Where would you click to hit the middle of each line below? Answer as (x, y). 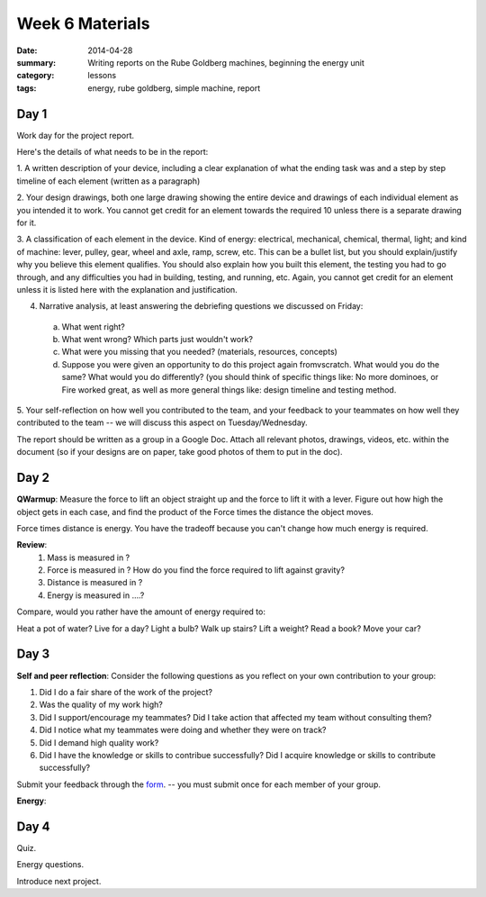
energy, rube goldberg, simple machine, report (174, 88)
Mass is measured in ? (89, 557)
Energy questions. (50, 865)
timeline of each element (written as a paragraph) (108, 181)
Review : (32, 545)
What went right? (94, 326)
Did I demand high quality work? (99, 742)
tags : (27, 88)
